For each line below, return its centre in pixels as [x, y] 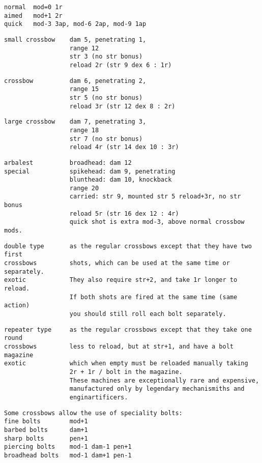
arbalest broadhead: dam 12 [68, 163]
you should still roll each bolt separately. [148, 314]
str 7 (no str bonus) [106, 139]
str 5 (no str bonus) [106, 97]
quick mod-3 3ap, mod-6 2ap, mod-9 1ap [75, 24]
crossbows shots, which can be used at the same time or [117, 263]
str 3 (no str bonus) [106, 57]
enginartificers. [99, 397]
